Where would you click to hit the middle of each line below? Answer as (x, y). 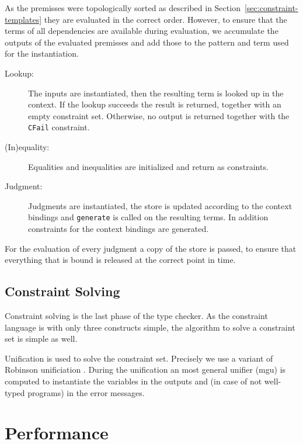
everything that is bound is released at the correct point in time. (120, 260)
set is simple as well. (41, 339)
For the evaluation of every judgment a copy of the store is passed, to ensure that (151, 248)
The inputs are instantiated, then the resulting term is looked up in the (156, 93)
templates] (23, 19)
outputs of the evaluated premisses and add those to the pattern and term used (147, 42)
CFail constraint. (59, 127)
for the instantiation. (42, 53)
